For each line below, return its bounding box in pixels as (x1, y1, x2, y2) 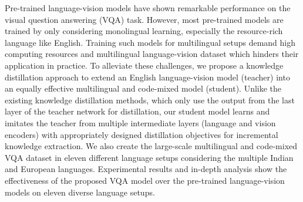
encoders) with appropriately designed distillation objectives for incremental (5, 128, 278, 140)
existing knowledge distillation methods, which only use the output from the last (5, 93, 295, 106)
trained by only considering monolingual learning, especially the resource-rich (5, 25, 283, 37)
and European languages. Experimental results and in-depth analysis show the (5, 163, 287, 175)
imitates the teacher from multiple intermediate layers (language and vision (5, 116, 276, 129)
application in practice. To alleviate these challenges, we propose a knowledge (5, 59, 284, 71)
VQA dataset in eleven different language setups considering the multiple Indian (5, 151, 294, 163)
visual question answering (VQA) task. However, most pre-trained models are (5, 13, 284, 25)
